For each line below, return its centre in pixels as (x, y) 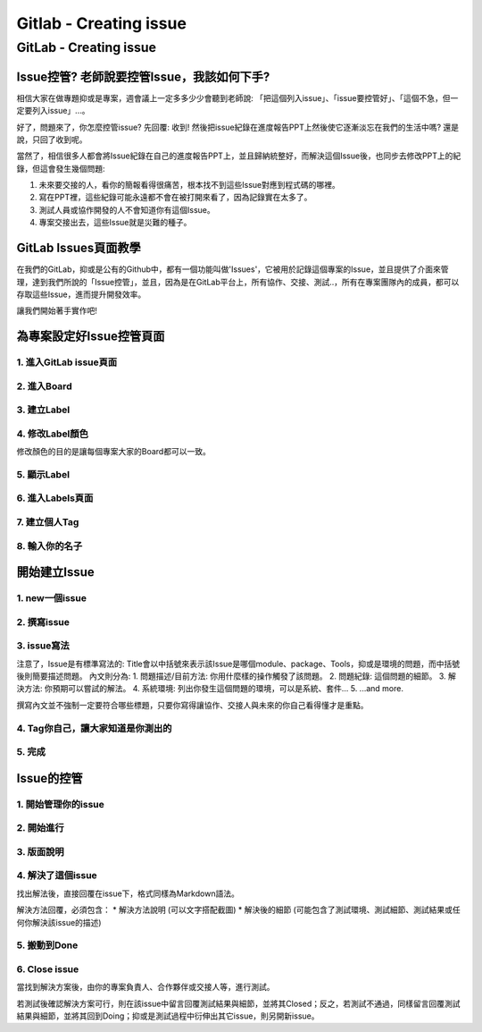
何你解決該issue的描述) (59, 922)
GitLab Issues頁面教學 (79, 248)
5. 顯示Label (43, 474)
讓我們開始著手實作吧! (57, 311)
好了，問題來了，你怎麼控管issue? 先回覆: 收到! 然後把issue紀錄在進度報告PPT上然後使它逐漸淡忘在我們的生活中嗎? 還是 (238, 127)
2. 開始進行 (40, 828)
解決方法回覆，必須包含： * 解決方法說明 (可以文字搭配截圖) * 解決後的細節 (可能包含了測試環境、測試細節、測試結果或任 (238, 910)
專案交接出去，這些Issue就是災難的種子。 (115, 223)
